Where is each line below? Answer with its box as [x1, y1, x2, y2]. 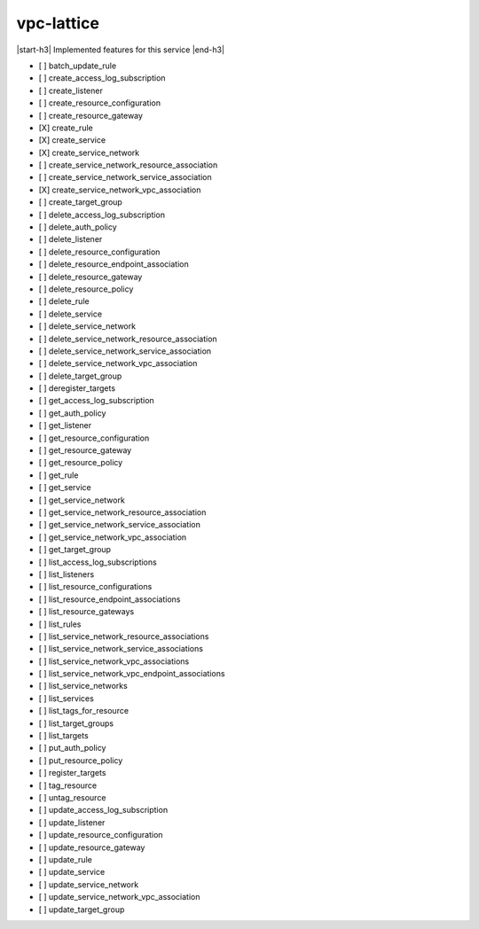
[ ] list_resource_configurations [38, 582, 153, 592]
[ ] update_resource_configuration [38, 830, 163, 840]
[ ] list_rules [38, 619, 82, 629]
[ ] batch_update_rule [38, 60, 117, 71]
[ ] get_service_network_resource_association [38, 507, 207, 518]
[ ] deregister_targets [38, 383, 115, 394]
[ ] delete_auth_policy [38, 222, 117, 232]
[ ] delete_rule [38, 296, 90, 307]
